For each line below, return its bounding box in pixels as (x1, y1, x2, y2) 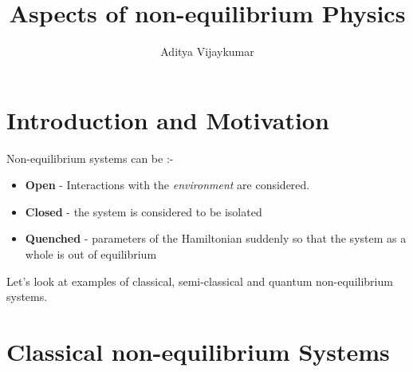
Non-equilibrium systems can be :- (6, 149, 174, 166)
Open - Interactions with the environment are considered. (25, 176, 310, 193)
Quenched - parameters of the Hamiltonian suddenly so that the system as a (25, 230, 407, 247)
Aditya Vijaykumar (160, 43, 254, 60)
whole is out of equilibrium (25, 246, 157, 263)
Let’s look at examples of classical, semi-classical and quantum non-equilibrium (6, 272, 393, 289)
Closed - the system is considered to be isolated (25, 203, 262, 220)
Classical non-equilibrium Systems (6, 335, 390, 367)
